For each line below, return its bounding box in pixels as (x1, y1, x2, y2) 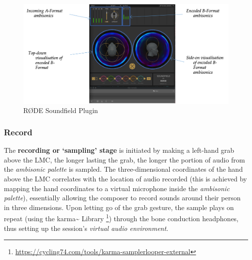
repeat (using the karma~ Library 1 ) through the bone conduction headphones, (4, 212, 239, 223)
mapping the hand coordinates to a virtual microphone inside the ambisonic (4, 183, 230, 193)
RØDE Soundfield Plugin (23, 105, 98, 115)
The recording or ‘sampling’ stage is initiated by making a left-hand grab (4, 145, 235, 155)
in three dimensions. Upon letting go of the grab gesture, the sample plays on (4, 202, 234, 212)
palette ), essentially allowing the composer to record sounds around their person (4, 193, 241, 203)
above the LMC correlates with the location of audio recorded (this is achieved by (4, 173, 247, 183)
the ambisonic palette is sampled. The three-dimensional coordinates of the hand (4, 164, 243, 174)
